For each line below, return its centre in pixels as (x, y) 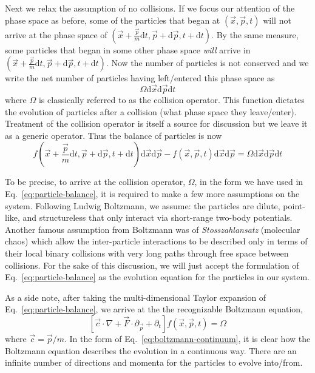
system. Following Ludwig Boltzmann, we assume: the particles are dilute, (143, 205)
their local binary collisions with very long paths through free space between (147, 253)
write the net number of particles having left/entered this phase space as (140, 78)
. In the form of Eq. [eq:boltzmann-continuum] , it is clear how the (188, 338)
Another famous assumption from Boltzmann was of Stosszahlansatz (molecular (153, 229)
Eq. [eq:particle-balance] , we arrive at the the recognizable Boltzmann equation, (154, 309)
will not (277, 20)
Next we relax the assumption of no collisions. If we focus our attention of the (150, 8)
